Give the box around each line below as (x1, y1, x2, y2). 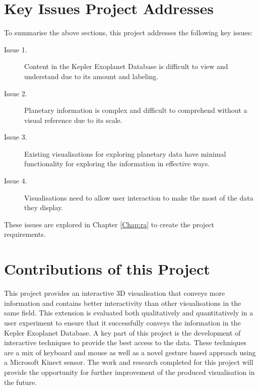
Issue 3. (4, 132, 27, 142)
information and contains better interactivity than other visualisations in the (4, 297, 241, 308)
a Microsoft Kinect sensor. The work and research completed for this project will (4, 357, 253, 367)
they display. (24, 202, 63, 213)
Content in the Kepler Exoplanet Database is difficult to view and (24, 61, 228, 72)
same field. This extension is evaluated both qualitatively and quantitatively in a (4, 307, 253, 318)
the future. (4, 376, 37, 387)
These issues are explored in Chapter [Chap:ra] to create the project (4, 219, 215, 229)
